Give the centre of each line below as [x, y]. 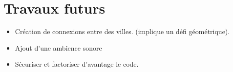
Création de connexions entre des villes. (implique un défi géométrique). [122, 31]
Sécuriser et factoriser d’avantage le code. [77, 64]
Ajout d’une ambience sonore [58, 47]
